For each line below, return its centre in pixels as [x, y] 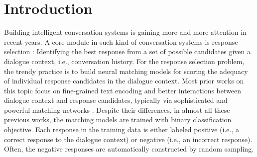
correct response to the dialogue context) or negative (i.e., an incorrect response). [128, 139]
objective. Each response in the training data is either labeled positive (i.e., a [122, 129]
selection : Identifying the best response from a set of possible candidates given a [127, 51]
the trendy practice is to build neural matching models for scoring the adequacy [126, 71]
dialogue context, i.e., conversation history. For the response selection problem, [124, 61]
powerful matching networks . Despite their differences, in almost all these [117, 110]
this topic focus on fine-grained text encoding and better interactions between [123, 90]
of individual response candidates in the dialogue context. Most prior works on [124, 81]
